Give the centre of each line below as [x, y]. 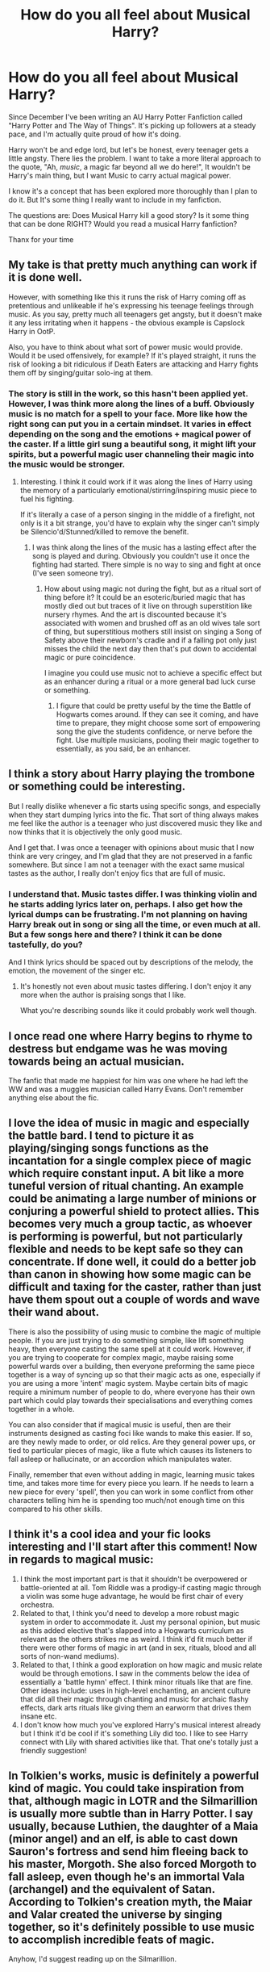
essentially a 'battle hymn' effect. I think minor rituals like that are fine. [136, 1681]
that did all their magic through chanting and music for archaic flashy [134, 1699]
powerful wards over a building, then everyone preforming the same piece [132, 1366]
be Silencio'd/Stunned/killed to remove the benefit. [104, 532]
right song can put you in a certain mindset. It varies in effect [130, 424]
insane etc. [38, 1716]
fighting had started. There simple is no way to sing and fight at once [147, 565]
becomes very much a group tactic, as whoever [130, 1224]
